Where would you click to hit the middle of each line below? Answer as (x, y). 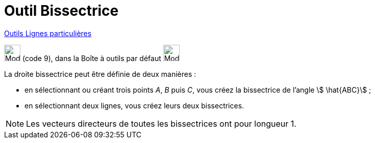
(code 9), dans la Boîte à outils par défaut (92, 58)
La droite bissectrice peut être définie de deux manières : (100, 74)
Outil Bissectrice (61, 11)
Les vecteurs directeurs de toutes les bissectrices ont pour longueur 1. (161, 123)
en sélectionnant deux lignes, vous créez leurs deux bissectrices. (134, 105)
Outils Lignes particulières (48, 33)
